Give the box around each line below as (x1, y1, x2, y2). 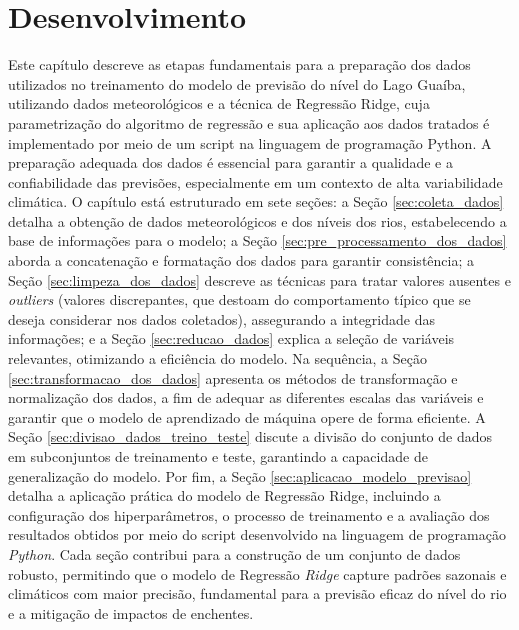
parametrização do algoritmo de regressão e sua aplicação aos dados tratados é (8, 112, 490, 133)
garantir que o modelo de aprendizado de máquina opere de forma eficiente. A (8, 406, 486, 427)
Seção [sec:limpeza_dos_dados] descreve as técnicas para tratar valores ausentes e (8, 269, 511, 290)
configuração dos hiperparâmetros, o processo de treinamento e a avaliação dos (8, 504, 490, 525)
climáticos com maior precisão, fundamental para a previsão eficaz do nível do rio (8, 583, 507, 604)
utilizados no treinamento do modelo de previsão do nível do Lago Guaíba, (8, 73, 466, 94)
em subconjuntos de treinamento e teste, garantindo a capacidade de (8, 446, 428, 466)
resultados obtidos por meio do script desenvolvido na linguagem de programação (8, 524, 506, 545)
